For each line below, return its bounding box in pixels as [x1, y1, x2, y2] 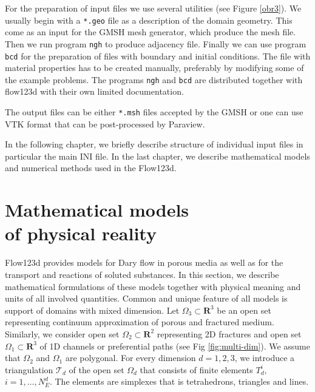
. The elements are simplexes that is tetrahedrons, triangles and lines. [49, 375, 309, 388]
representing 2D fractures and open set [157, 327, 302, 340]
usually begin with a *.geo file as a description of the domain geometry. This [5, 13, 293, 26]
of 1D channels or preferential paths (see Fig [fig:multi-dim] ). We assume [39, 339, 310, 352]
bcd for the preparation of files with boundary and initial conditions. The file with [5, 49, 311, 62]
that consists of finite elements [140, 363, 253, 376]
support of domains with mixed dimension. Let [5, 303, 180, 316]
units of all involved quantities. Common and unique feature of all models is [5, 292, 288, 305]
